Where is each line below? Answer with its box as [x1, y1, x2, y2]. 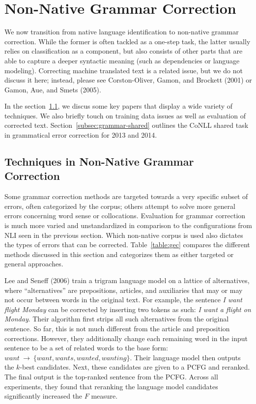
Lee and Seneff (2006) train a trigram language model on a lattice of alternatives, [4, 275, 250, 285]
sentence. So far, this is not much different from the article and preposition [4, 323, 230, 333]
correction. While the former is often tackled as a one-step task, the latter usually [4, 36, 251, 46]
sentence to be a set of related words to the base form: [4, 343, 168, 353]
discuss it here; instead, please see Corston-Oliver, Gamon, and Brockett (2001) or [4, 75, 252, 85]
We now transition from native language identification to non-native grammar [4, 27, 239, 37]
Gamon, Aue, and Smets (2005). [4, 84, 101, 94]
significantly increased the [4, 391, 83, 401]
